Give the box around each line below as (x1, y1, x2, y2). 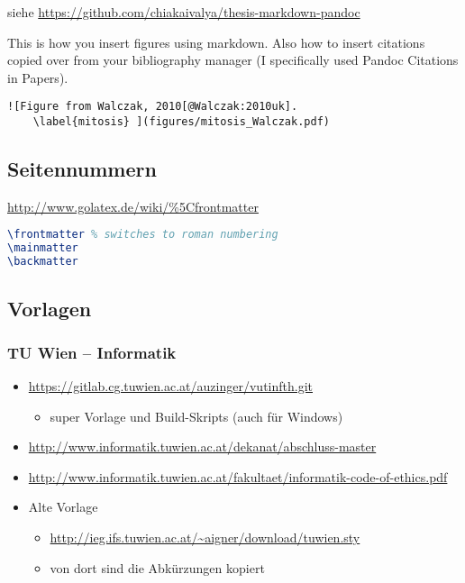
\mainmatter (7, 241, 78, 255)
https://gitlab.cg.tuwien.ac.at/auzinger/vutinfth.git (28, 377, 313, 396)
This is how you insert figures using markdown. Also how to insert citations (7, 32, 425, 51)
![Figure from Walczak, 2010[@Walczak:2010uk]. (7, 100, 298, 114)
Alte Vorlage (28, 497, 98, 516)
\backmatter (7, 255, 78, 269)
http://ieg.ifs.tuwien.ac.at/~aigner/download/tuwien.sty (50, 528, 360, 547)
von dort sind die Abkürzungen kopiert (50, 558, 265, 577)
